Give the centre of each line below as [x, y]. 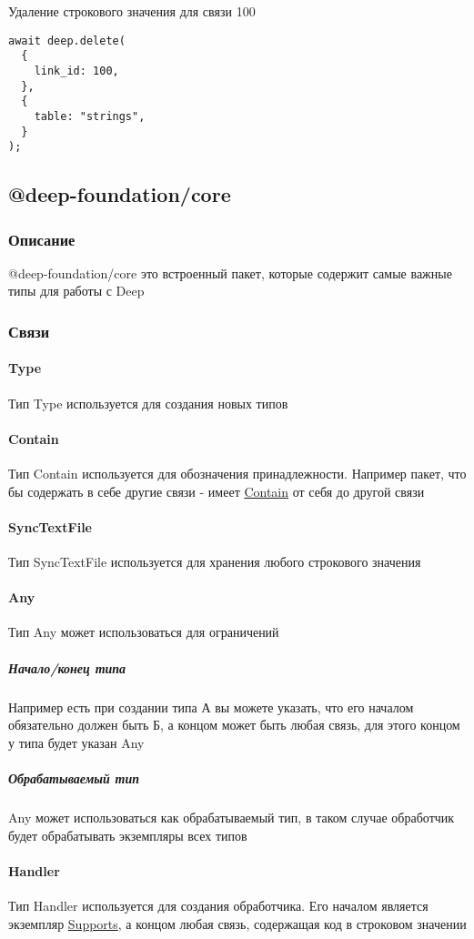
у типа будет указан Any [76, 742]
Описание [42, 239]
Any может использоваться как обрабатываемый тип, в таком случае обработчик [232, 817]
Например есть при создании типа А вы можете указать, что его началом [211, 707]
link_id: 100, [76, 71]
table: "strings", [90, 116]
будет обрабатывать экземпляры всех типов [128, 835]
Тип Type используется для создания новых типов [148, 403]
